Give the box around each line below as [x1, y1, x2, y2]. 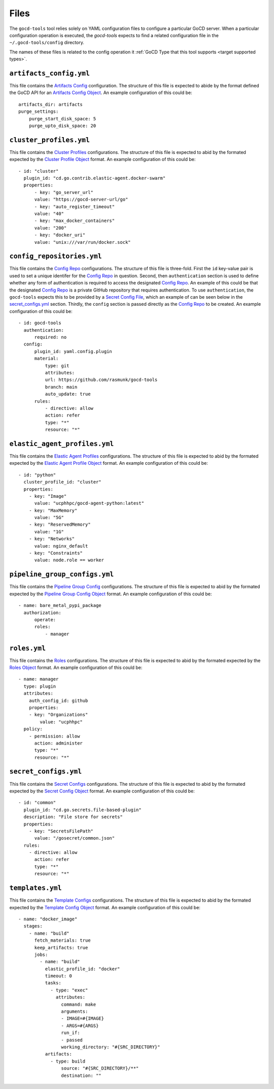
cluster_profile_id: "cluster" [23, 479, 101, 485]
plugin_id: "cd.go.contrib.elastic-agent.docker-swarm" [23, 175, 166, 181]
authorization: [23, 610, 61, 616]
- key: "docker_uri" [34, 232, 86, 238]
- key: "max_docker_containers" [34, 218, 115, 223]
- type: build [50, 1058, 86, 1064]
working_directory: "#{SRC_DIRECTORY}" [61, 1044, 160, 1050]
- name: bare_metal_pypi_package [18, 602, 101, 608]
